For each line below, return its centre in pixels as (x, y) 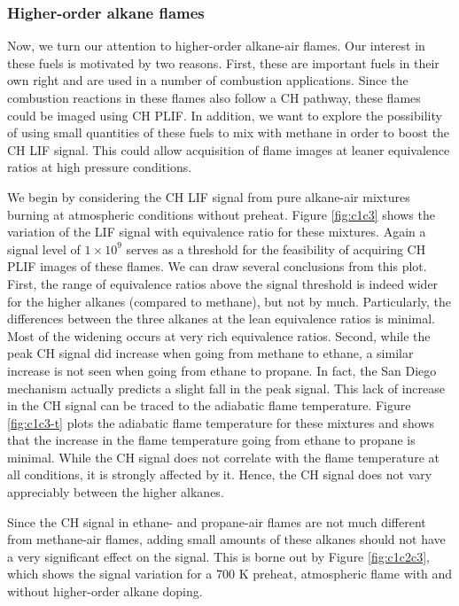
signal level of (44, 249)
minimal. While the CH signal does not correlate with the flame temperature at (223, 457)
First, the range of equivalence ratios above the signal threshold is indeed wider (223, 283)
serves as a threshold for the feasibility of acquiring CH (276, 249)
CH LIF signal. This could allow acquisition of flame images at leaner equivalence (229, 149)
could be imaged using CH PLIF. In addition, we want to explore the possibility (225, 115)
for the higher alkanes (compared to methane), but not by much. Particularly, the (229, 301)
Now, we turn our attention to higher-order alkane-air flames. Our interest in (216, 46)
